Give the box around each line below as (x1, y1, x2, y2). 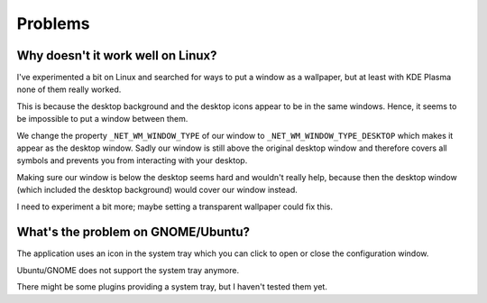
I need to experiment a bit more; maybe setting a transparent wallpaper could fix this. (16, 201, 334, 212)
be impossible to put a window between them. (16, 114, 188, 124)
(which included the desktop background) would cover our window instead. (16, 185, 298, 196)
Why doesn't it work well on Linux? (16, 48, 217, 63)
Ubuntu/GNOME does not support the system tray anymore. (16, 264, 239, 275)
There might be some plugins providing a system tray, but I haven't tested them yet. (16, 281, 328, 292)
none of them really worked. (16, 84, 122, 95)
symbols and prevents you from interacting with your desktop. (16, 155, 248, 166)
